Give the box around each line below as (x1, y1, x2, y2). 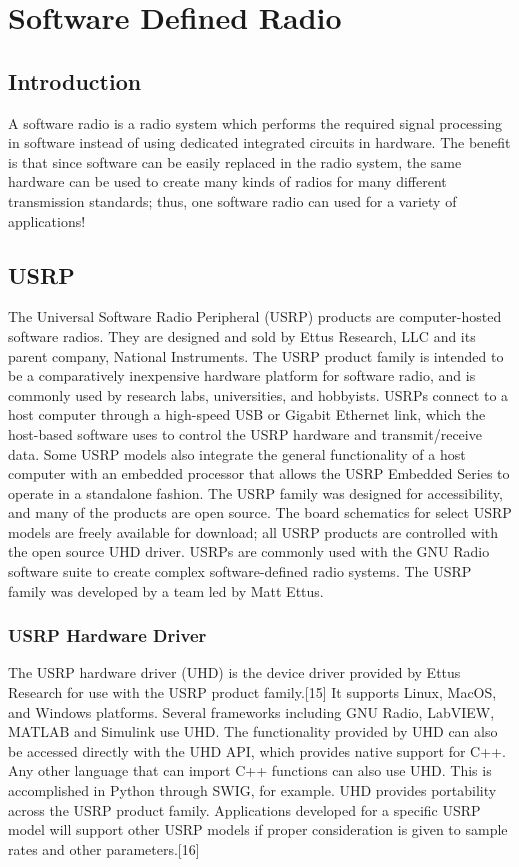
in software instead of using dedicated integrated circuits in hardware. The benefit (8, 132, 511, 153)
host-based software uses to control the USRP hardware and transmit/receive (8, 423, 482, 444)
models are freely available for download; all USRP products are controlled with (8, 521, 499, 542)
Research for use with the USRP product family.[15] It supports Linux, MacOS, (8, 682, 497, 703)
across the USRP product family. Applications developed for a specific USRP (8, 799, 481, 820)
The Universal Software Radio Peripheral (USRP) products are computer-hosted (8, 306, 502, 327)
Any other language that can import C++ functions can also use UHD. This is (8, 760, 492, 781)
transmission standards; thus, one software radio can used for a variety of (8, 190, 457, 211)
